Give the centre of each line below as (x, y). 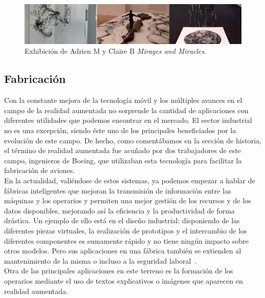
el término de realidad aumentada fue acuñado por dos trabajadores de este (123, 150)
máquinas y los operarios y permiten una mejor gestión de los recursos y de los (128, 200)
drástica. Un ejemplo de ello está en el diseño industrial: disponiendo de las (122, 220)
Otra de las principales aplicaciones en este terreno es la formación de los (119, 271)
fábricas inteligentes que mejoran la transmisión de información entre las (118, 190)
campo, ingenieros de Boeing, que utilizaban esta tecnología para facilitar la (123, 160)
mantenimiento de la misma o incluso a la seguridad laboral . (101, 260)
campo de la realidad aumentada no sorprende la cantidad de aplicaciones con (126, 110)
